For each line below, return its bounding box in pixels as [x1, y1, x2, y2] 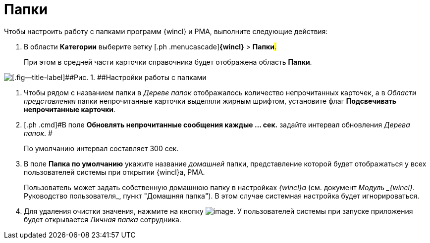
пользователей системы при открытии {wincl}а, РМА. [24, 167, 205, 176]
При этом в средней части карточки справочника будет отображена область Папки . [24, 57, 312, 66]
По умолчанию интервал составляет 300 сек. [24, 144, 179, 153]
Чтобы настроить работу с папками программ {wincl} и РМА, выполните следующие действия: [4, 27, 328, 36]
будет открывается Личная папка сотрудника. [24, 215, 181, 224]
